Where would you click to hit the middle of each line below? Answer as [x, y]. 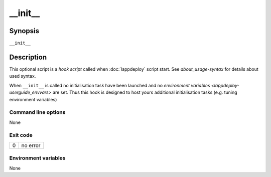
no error [31, 145]
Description [28, 57]
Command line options [37, 112]
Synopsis [24, 31]
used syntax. [23, 76]
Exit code [21, 135]
